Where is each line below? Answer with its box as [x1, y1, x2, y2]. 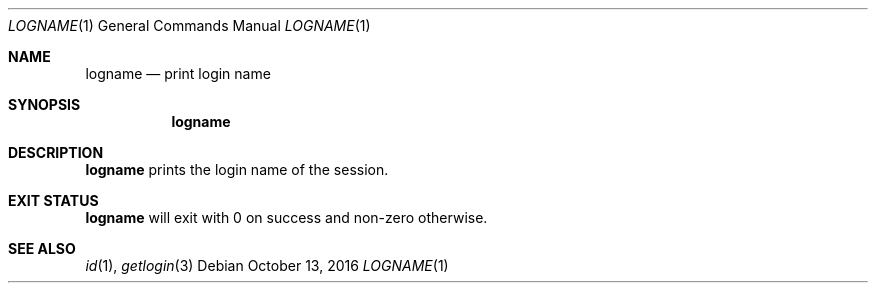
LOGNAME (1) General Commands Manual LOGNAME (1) [8, 17, 371, 34]
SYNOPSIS [8, 96, 81, 113]
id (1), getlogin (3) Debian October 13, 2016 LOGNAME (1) [85, 257, 449, 274]
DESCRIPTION [8, 144, 104, 161]
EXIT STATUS [8, 192, 99, 209]
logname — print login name [85, 65, 271, 82]
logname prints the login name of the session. [85, 161, 389, 178]
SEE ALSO [8, 240, 76, 257]
